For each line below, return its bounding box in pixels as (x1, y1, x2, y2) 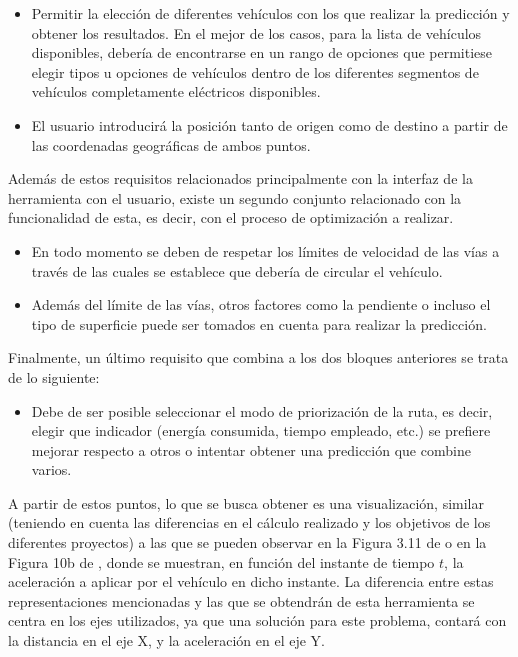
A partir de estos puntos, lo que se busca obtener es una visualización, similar (8, 492, 484, 513)
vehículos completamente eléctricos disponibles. (31, 81, 321, 102)
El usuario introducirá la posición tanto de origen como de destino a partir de (31, 114, 508, 135)
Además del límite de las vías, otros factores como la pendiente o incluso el (31, 294, 491, 315)
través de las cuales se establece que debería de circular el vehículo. (31, 260, 443, 281)
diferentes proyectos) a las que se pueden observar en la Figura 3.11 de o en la (8, 532, 487, 553)
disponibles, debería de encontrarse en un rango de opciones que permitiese (31, 42, 493, 63)
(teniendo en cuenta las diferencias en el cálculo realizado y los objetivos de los (8, 512, 491, 533)
